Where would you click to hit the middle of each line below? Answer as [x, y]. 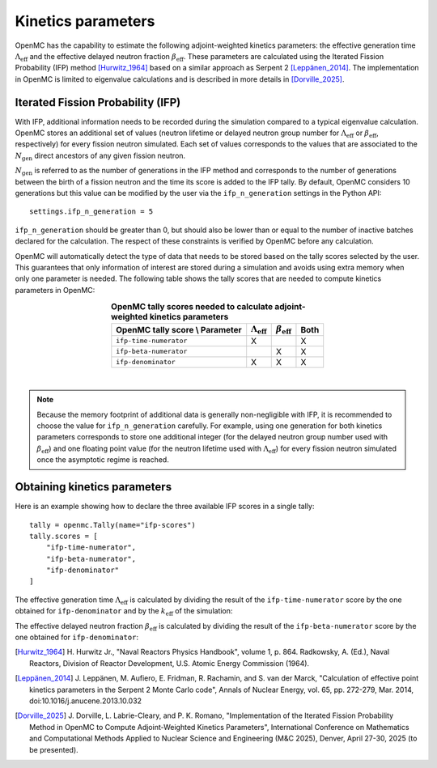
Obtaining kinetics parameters [93, 487]
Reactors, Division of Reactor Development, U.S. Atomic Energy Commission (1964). [170, 663]
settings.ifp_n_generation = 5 [91, 212]
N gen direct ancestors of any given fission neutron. [100, 156]
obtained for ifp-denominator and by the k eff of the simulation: [124, 612]
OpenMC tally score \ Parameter [179, 329]
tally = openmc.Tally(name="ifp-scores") [112, 525]
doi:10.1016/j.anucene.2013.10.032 [85, 701]
